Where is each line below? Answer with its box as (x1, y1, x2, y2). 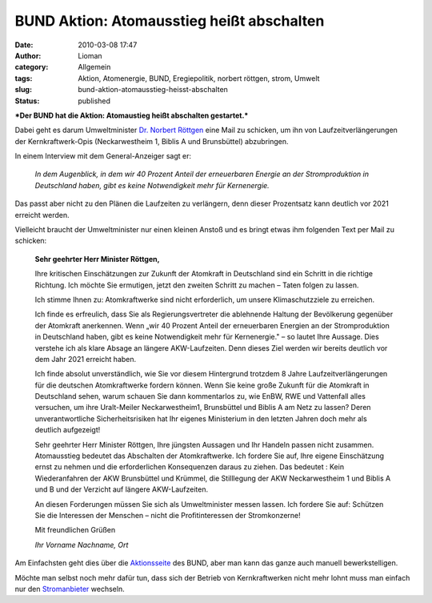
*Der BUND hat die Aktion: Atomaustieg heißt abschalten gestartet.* (14, 111, 249, 120)
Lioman (78, 50, 103, 60)
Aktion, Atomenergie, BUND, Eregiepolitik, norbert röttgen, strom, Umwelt (78, 73, 320, 83)
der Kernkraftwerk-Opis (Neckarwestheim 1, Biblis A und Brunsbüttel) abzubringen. (14, 136, 289, 146)
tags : (14, 73, 33, 83)
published (78, 96, 111, 106)
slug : (14, 85, 32, 94)
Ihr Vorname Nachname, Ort (34, 540, 129, 549)
